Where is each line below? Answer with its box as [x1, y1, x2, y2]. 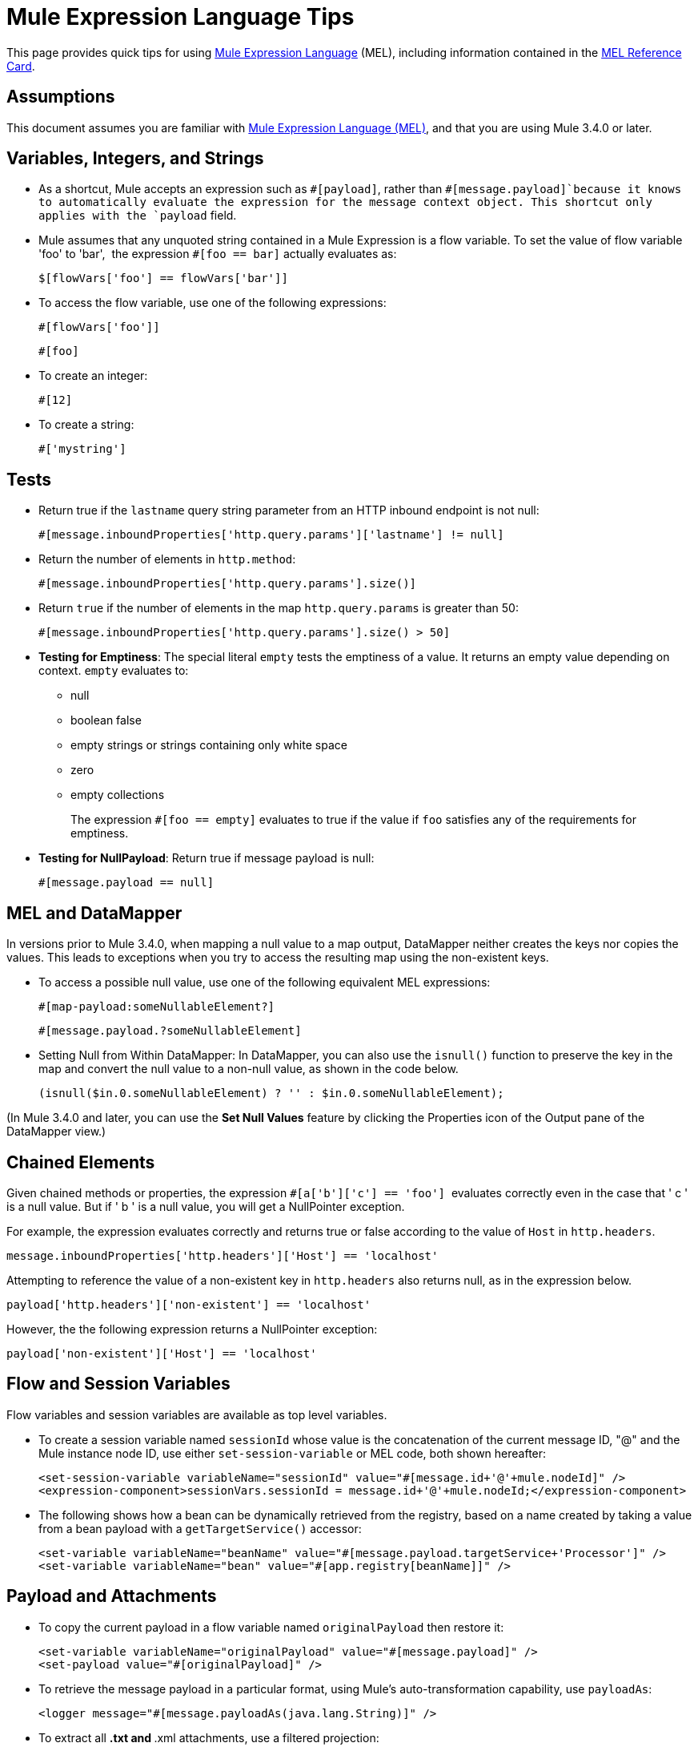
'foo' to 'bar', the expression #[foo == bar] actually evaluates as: [38, 247, 397, 261]
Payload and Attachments [6, 1586, 217, 1607]
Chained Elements [6, 1152, 155, 1172]
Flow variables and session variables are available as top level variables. [6, 1407, 387, 1422]
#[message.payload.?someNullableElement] [38, 1024, 302, 1038]
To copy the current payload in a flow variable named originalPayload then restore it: [38, 1620, 504, 1634]
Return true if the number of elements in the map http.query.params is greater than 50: [38, 601, 519, 615]
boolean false [70, 713, 142, 728]
